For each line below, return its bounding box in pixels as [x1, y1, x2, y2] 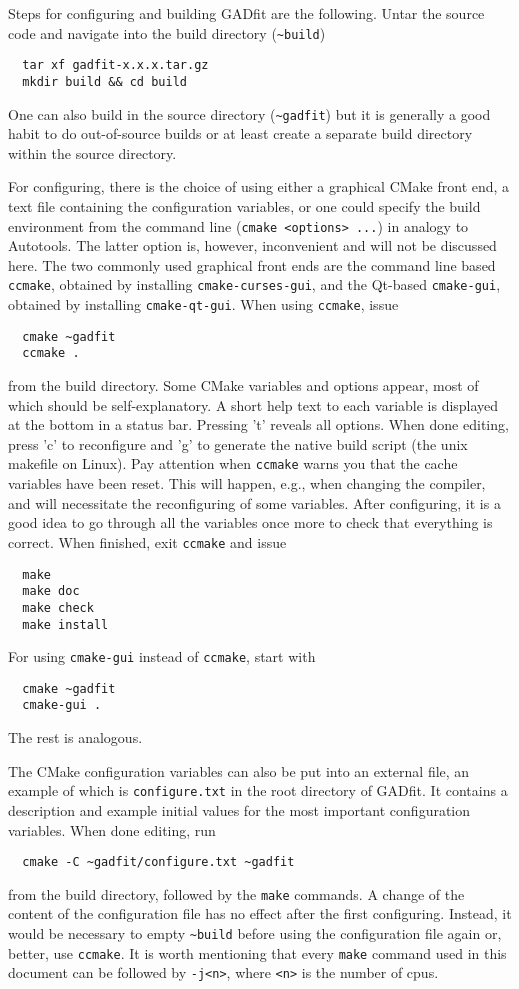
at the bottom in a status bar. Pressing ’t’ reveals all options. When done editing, [8, 414, 509, 435]
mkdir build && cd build [22, 74, 187, 89]
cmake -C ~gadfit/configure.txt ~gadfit [22, 855, 295, 870]
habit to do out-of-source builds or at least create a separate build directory [8, 123, 473, 144]
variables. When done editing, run [8, 819, 216, 840]
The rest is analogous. [8, 727, 143, 748]
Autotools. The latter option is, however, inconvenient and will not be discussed [8, 235, 497, 256]
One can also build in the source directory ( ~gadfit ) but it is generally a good [8, 103, 491, 124]
